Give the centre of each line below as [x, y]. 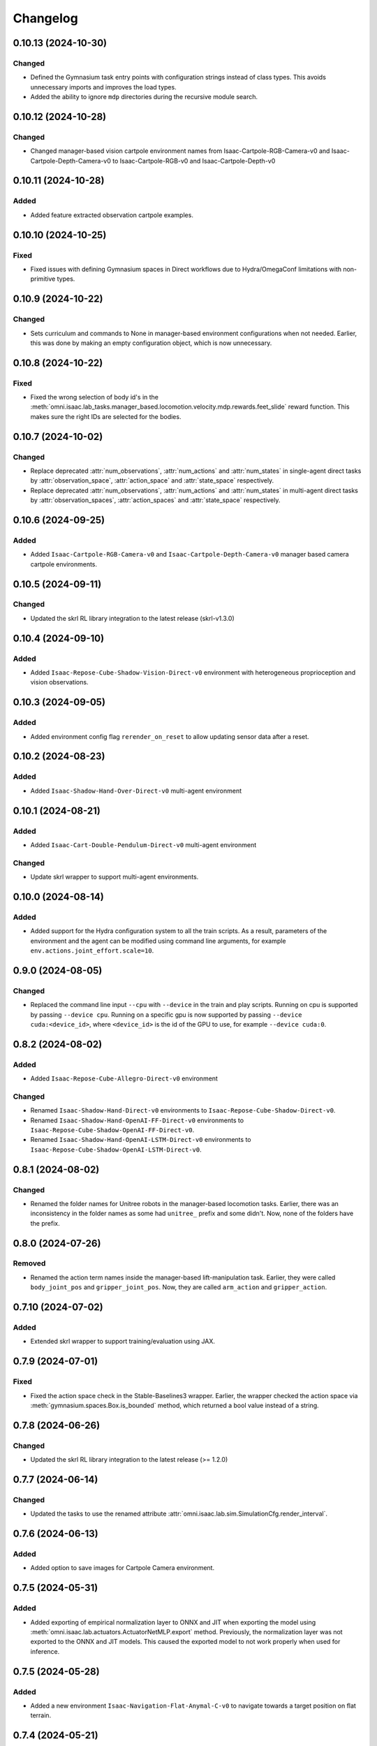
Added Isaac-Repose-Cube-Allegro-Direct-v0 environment [124, 1078]
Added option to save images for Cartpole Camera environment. [123, 1568]
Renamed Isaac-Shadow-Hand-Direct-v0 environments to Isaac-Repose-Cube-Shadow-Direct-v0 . [183, 1110]
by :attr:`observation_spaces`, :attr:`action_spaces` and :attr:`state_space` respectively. [155, 500]
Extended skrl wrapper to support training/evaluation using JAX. [123, 1342]
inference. [45, 1651]
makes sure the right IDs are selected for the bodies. [106, 416]
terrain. [41, 1715]
